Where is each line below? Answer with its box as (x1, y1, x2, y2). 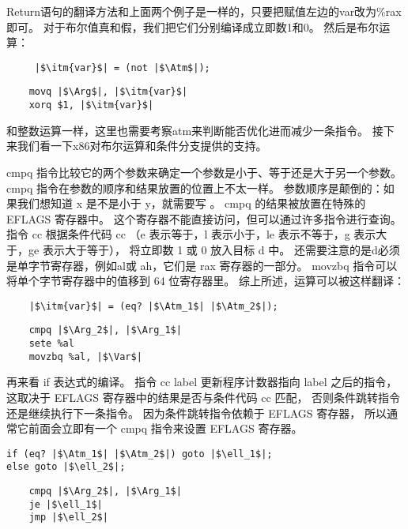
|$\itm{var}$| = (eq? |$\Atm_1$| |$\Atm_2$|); (28, 300, 278, 312)
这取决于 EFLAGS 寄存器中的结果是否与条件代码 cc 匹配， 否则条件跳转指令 (6, 388, 401, 405)
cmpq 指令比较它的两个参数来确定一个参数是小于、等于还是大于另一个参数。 (6, 163, 402, 180)
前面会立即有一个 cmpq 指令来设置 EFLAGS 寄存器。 (28, 420, 303, 437)
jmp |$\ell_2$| (28, 512, 108, 523)
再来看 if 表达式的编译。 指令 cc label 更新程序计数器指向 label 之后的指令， (6, 373, 398, 390)
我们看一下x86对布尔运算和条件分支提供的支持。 (17, 137, 267, 154)
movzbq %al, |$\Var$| (28, 351, 142, 362)
